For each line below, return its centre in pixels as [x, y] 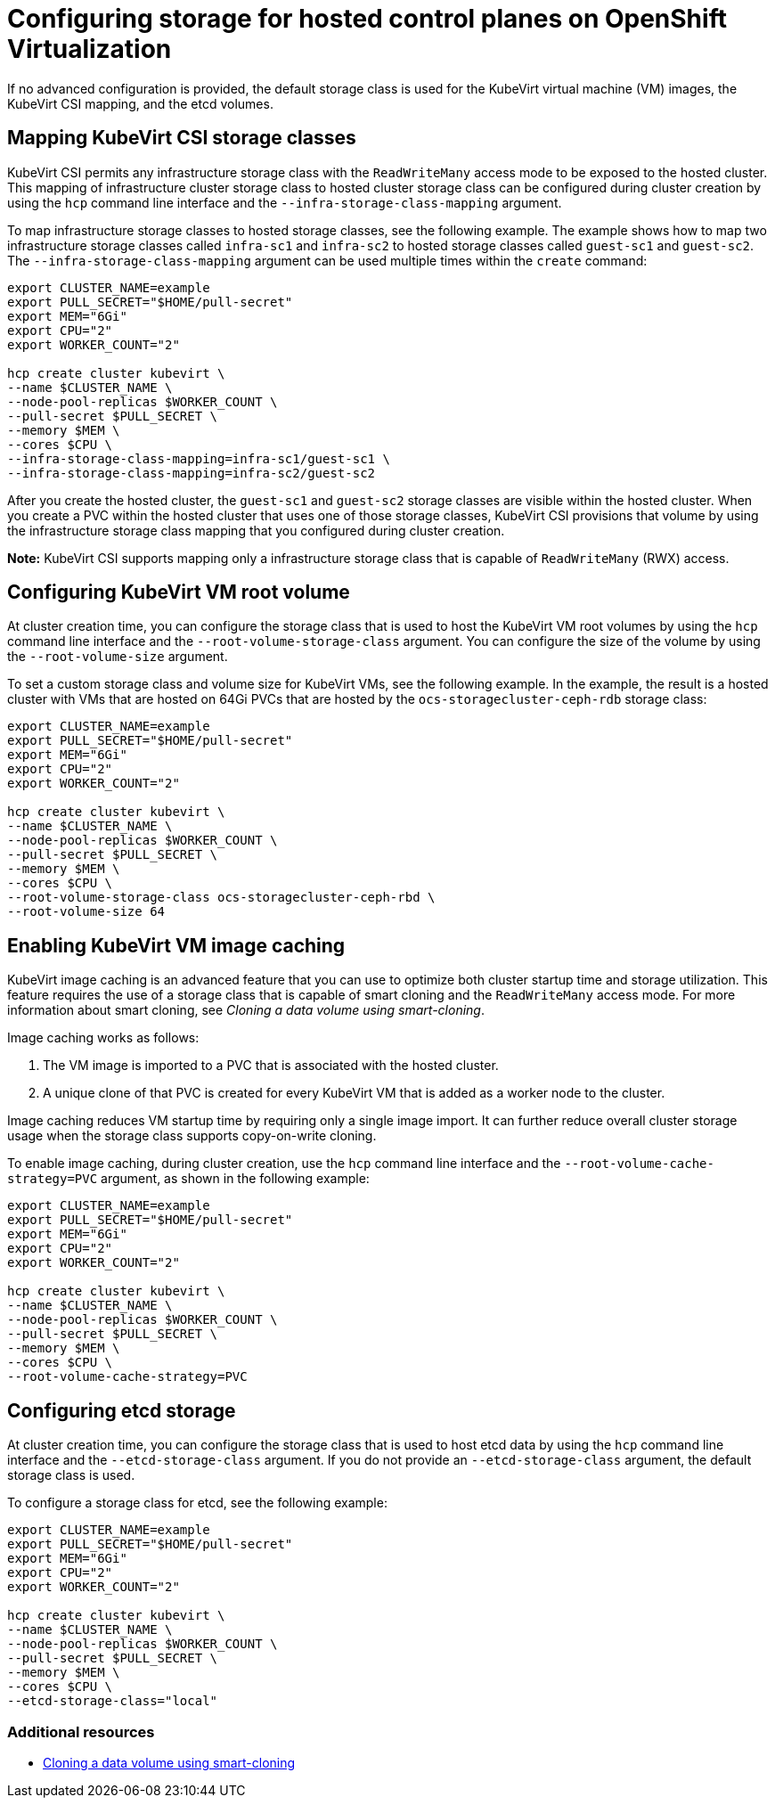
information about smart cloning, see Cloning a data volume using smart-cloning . [246, 1010]
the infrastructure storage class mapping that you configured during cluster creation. [256, 530]
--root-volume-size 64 [86, 912]
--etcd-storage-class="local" [113, 1701]
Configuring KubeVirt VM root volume [179, 592]
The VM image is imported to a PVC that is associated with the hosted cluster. [271, 1066]
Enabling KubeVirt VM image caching [176, 945]
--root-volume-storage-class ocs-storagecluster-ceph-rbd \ [221, 898]
